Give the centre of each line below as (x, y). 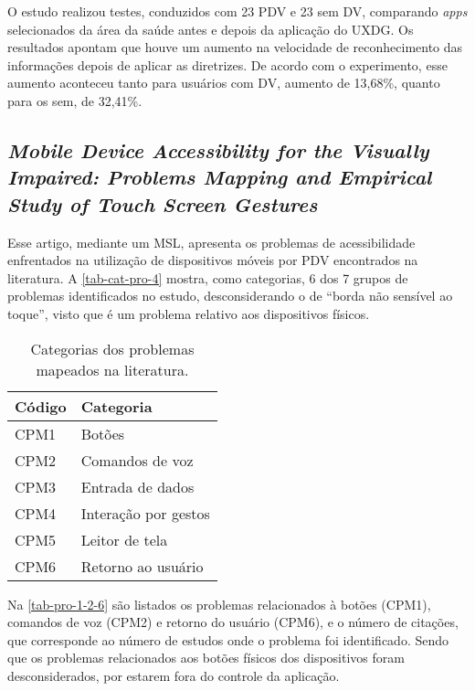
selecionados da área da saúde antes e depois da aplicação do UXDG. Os (211, 29)
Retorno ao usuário (142, 566)
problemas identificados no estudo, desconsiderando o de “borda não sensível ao (230, 296)
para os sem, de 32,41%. (75, 100)
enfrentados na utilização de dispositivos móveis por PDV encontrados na (213, 260)
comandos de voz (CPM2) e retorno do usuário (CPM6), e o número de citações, (233, 622)
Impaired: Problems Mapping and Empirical (220, 177)
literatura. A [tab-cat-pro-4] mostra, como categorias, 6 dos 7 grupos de (208, 277)
